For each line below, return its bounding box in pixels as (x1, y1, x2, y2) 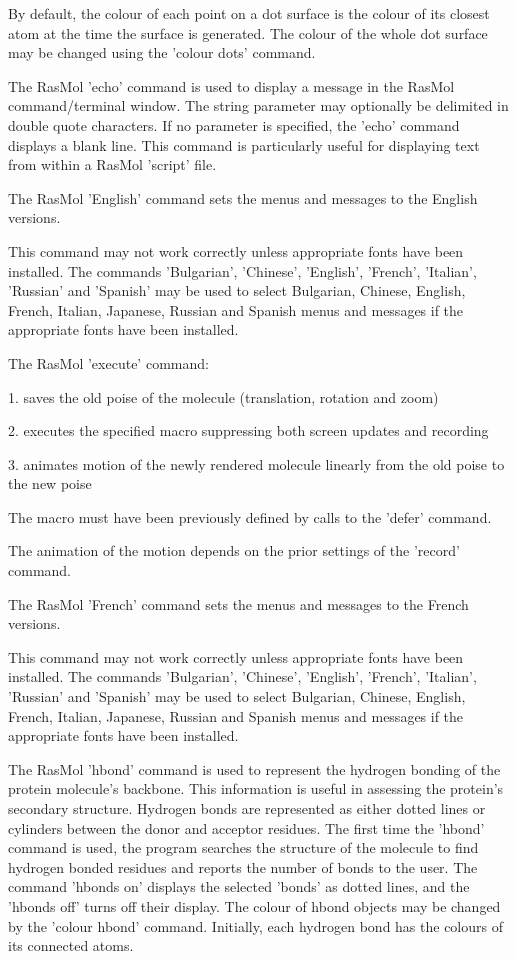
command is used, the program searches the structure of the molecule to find (8, 837, 479, 858)
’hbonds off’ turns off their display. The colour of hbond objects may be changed (8, 895, 501, 916)
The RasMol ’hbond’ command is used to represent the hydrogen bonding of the (8, 758, 501, 779)
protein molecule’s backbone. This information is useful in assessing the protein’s (8, 778, 504, 799)
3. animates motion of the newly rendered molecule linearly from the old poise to (8, 453, 505, 474)
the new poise (8, 473, 92, 494)
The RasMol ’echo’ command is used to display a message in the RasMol (8, 75, 455, 96)
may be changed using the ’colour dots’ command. (8, 42, 316, 63)
